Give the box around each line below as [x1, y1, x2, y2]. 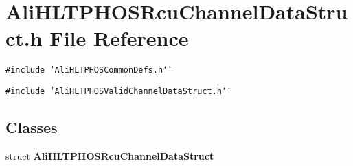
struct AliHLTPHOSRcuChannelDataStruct [5, 148, 214, 163]
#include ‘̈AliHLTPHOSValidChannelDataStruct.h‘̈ [5, 86, 227, 96]
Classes [5, 117, 58, 138]
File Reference [49, 24, 189, 52]
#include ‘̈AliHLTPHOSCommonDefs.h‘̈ [5, 65, 168, 75]
